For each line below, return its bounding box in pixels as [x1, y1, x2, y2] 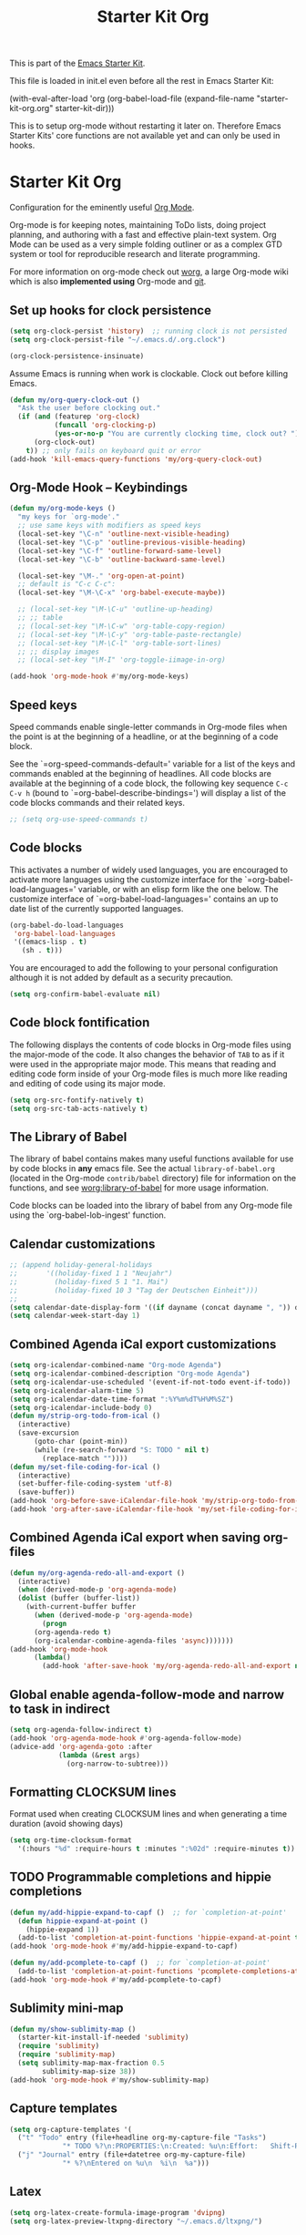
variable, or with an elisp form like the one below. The [77, 883, 280, 894]
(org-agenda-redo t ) [33, 1627, 112, 1637]
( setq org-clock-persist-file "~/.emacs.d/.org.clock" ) [9, 335, 226, 344]
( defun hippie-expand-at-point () [17, 1916, 148, 1925]
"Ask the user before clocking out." [17, 404, 161, 413]
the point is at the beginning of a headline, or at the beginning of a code [9, 731, 279, 742]
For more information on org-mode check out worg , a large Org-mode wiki [9, 266, 289, 277]
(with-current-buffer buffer [25, 1602, 137, 1612]
